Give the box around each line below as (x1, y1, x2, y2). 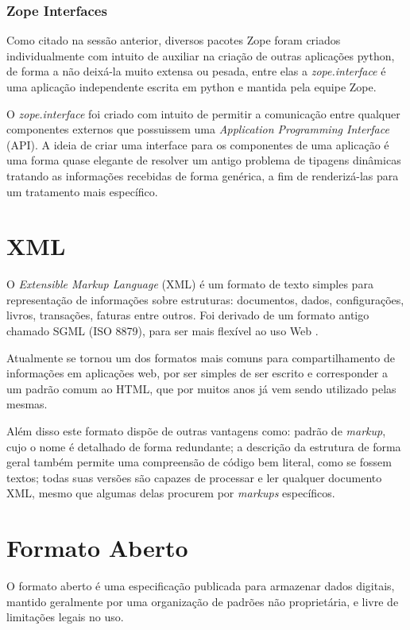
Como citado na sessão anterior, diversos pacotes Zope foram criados (6, 32, 341, 48)
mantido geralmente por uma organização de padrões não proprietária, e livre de (6, 593, 399, 609)
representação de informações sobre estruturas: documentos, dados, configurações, (6, 291, 404, 307)
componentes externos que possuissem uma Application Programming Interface (6, 121, 389, 137)
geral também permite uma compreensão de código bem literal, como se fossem (6, 454, 392, 470)
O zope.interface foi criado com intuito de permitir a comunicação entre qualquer (6, 105, 400, 122)
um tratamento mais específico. (6, 183, 158, 199)
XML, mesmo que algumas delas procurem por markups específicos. (6, 485, 335, 501)
